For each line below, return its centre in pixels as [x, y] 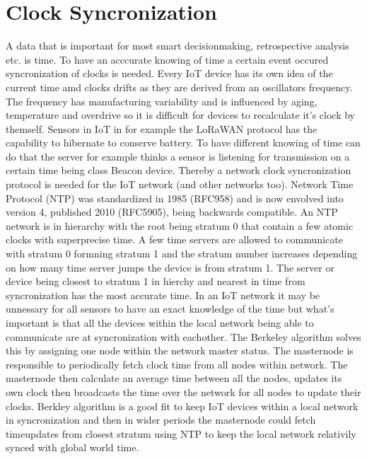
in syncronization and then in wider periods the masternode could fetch [161, 420]
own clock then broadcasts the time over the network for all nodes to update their [183, 391]
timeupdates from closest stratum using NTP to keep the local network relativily [181, 433]
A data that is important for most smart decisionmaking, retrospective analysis [177, 46]
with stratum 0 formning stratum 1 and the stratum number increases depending [182, 254]
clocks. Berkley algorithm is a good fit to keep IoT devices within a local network [182, 406]
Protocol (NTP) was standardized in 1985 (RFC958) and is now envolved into [175, 198]
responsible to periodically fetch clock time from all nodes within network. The [177, 364]
